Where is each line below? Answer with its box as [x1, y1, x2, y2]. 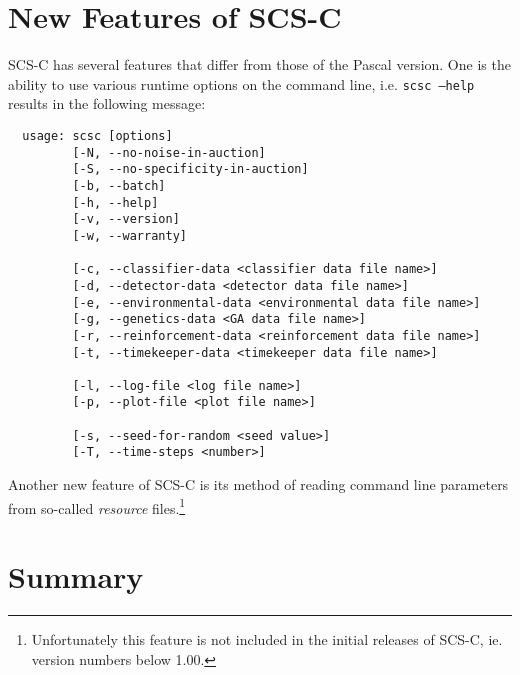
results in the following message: [8, 93, 206, 114]
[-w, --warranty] [72, 228, 187, 243]
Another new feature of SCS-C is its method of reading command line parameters [8, 474, 509, 495]
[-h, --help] [72, 195, 159, 210]
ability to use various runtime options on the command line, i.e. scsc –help [8, 73, 475, 94]
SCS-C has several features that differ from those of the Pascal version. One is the [8, 54, 511, 75]
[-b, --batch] [72, 178, 166, 193]
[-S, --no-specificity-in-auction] [72, 162, 309, 177]
